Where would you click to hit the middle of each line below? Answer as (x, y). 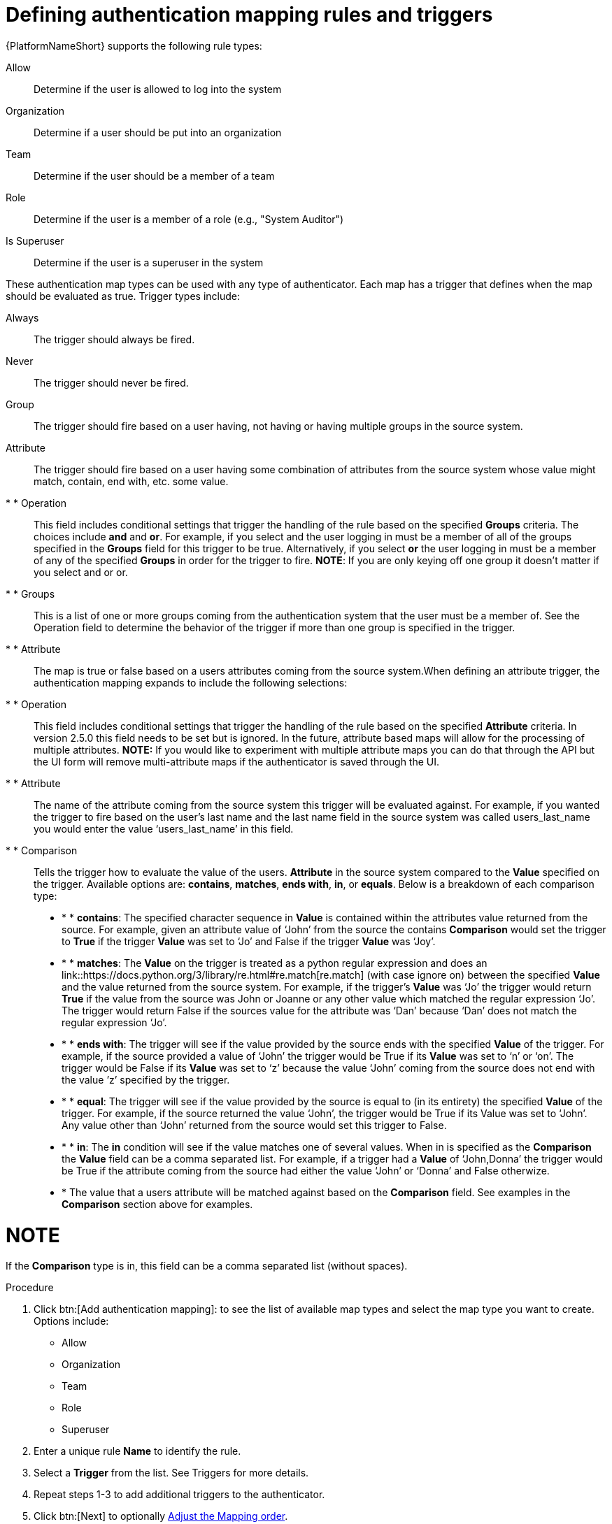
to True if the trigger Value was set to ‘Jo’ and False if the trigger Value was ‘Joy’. (249, 941)
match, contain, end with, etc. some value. (131, 481)
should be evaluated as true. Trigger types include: (123, 296)
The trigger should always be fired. (114, 339)
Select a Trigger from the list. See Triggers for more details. (171, 1473)
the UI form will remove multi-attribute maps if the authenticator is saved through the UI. (237, 761)
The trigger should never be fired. (111, 382)
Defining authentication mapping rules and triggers (249, 15)
